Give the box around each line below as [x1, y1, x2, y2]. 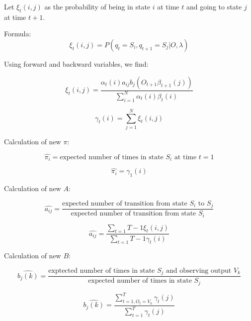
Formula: [4, 28, 31, 39]
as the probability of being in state [44, 1, 151, 11]
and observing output [166, 267, 232, 274]
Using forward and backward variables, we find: [4, 58, 149, 69]
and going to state [186, 1, 242, 11]
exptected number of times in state [48, 267, 155, 274]
